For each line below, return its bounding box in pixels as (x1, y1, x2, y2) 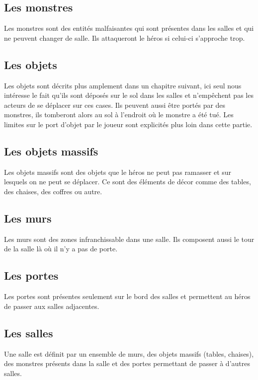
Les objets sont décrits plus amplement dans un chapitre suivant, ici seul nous (4, 80, 242, 90)
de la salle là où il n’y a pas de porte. (4, 243, 118, 254)
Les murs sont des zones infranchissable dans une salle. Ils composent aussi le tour (4, 233, 255, 244)
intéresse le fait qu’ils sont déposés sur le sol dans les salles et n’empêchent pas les (4, 90, 254, 100)
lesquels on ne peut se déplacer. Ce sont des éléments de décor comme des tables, (4, 176, 251, 187)
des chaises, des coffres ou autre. (4, 186, 102, 196)
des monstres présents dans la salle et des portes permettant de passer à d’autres (4, 358, 250, 369)
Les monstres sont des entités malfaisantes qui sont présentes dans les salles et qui (4, 23, 254, 33)
